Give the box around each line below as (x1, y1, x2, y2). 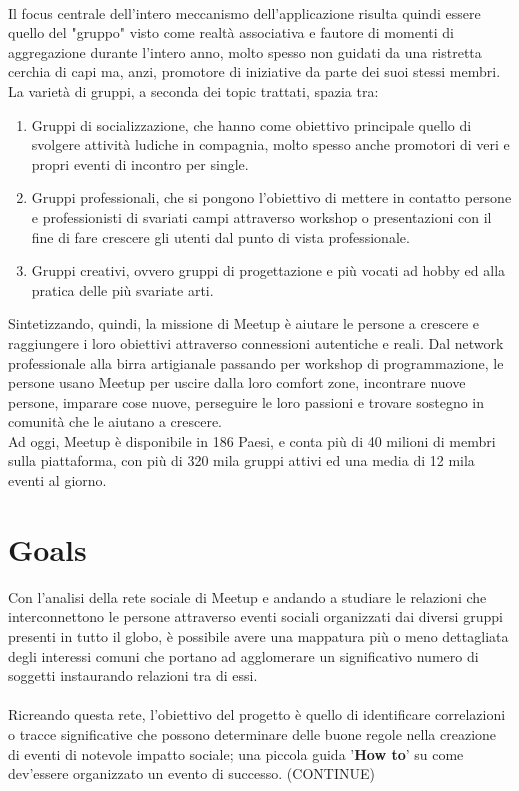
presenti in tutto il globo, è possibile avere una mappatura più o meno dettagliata (8, 625, 509, 646)
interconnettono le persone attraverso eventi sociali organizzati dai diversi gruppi (8, 606, 503, 627)
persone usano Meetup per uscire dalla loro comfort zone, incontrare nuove (8, 372, 466, 393)
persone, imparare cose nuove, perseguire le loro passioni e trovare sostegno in (8, 391, 485, 412)
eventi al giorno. (8, 470, 107, 491)
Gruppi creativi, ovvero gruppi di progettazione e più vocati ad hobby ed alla (31, 260, 506, 281)
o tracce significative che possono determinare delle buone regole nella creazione (8, 723, 497, 744)
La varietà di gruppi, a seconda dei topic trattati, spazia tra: (8, 80, 379, 101)
